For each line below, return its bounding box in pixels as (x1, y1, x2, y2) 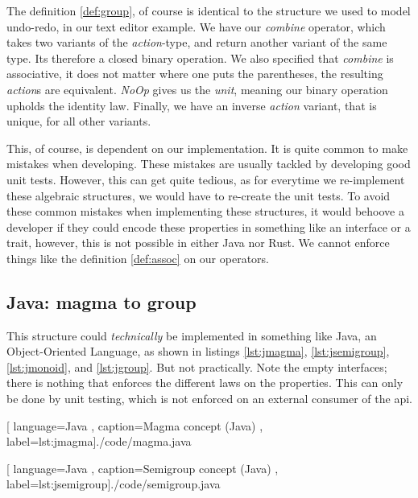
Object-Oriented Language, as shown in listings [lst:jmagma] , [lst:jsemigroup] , (6, 343, 390, 360)
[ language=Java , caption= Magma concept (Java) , (6, 417, 263, 434)
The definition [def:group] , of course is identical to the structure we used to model (6, 2, 411, 19)
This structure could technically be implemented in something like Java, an (6, 327, 377, 344)
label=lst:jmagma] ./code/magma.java (6, 433, 192, 450)
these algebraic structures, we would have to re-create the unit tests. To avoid (6, 187, 391, 204)
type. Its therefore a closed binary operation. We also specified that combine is (6, 49, 394, 66)
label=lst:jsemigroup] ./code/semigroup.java (6, 475, 221, 492)
